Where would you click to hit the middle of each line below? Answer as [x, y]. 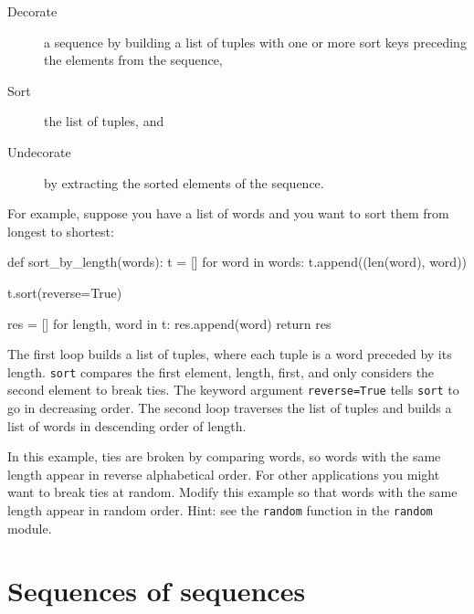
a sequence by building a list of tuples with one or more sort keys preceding [255, 42]
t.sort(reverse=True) [65, 292]
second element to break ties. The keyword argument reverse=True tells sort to [233, 390]
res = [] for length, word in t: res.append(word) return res [169, 323]
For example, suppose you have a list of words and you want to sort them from [228, 213]
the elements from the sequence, [133, 60]
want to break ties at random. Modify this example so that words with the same [232, 492]
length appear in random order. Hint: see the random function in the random [220, 510]
